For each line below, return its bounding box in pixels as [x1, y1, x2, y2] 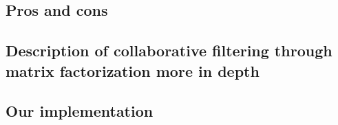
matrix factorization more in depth [6, 60, 260, 81]
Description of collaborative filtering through [6, 40, 332, 61]
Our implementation [6, 100, 154, 122]
